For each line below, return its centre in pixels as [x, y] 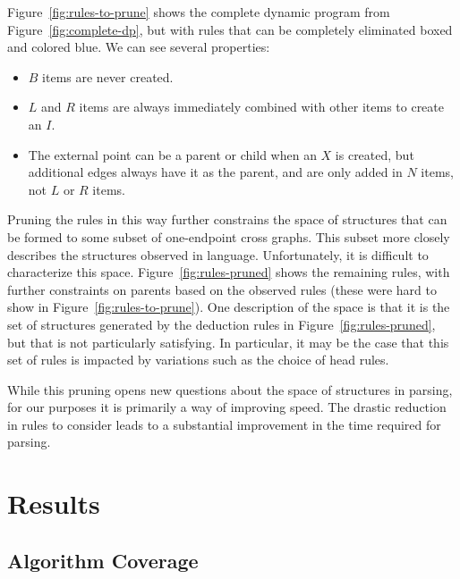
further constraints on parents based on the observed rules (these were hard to [222, 289]
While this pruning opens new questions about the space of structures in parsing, [230, 389]
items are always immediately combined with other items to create [261, 107]
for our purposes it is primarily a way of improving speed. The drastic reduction [227, 407]
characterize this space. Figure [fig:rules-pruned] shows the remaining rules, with [229, 272]
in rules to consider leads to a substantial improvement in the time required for [224, 424]
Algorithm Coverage [103, 560]
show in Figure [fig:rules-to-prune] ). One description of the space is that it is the [229, 307]
